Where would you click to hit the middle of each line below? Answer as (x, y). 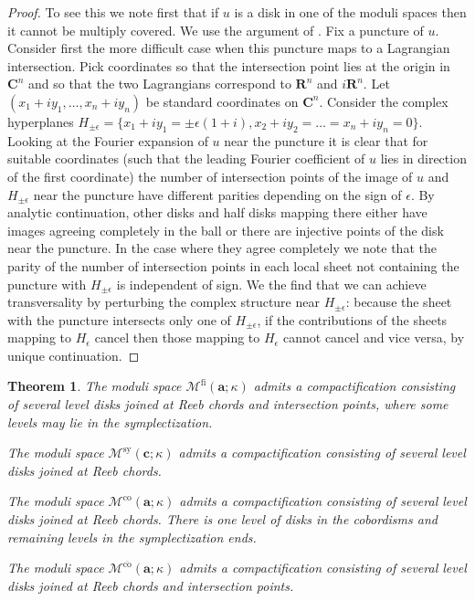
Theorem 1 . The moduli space (95, 386)
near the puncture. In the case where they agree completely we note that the (222, 248)
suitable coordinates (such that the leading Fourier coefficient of (186, 158)
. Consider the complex (384, 101)
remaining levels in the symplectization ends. (132, 537)
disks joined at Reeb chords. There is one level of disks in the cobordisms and (222, 519)
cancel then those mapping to (177, 337)
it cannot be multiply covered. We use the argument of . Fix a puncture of (216, 30)
